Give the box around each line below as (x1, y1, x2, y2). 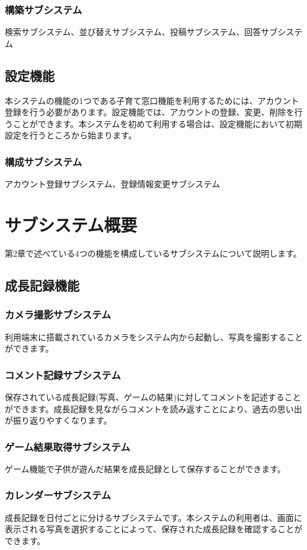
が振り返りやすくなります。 (5, 414, 112, 426)
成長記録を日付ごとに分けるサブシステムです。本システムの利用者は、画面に (5, 511, 302, 523)
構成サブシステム (5, 154, 82, 169)
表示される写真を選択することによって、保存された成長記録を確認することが (5, 523, 303, 535)
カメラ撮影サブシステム (5, 307, 111, 322)
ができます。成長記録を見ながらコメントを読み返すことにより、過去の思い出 (5, 402, 302, 415)
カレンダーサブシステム (5, 488, 111, 502)
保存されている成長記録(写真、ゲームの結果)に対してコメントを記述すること (5, 390, 301, 403)
